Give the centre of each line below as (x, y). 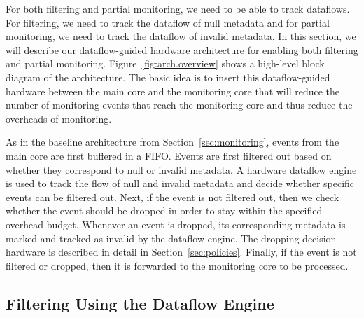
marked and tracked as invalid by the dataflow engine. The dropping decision (171, 238)
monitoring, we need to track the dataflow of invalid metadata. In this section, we (181, 36)
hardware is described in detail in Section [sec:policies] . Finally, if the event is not (181, 252)
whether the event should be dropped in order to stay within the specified (164, 210)
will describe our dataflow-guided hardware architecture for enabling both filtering (182, 49)
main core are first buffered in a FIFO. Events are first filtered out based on (169, 155)
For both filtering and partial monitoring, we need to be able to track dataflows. (178, 8)
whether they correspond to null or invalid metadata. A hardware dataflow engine (181, 169)
